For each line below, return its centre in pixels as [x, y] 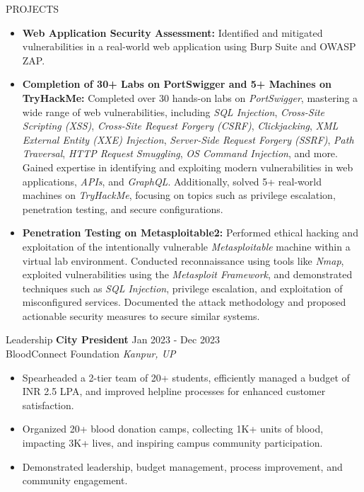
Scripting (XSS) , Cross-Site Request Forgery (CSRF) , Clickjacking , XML [180, 126]
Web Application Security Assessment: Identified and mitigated [172, 32]
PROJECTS [33, 8]
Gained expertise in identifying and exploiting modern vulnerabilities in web [188, 167]
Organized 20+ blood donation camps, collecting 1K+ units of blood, [173, 429]
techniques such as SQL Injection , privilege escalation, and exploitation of [182, 288]
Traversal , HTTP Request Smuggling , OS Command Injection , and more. [180, 153]
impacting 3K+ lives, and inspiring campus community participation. [172, 443]
